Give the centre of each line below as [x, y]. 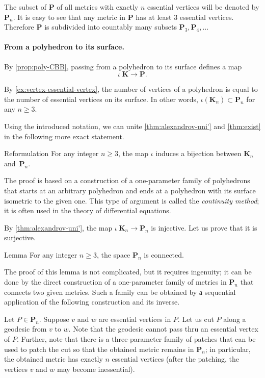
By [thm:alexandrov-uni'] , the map [58, 227]
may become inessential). [96, 369]
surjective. [20, 237]
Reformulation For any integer [51, 153]
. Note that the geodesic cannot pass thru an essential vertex [163, 329]
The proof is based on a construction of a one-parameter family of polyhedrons [127, 180]
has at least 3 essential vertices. [185, 17]
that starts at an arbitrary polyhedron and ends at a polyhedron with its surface [130, 190]
